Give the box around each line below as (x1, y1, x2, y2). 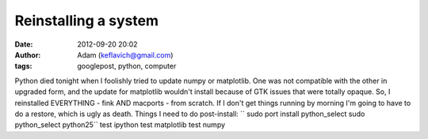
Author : (14, 50, 41, 59)
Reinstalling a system (14, 12, 159, 29)
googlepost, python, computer (77, 62, 177, 71)
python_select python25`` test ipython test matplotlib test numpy (14, 120, 226, 130)
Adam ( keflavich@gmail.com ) (77, 50, 174, 59)
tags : (14, 62, 32, 71)
